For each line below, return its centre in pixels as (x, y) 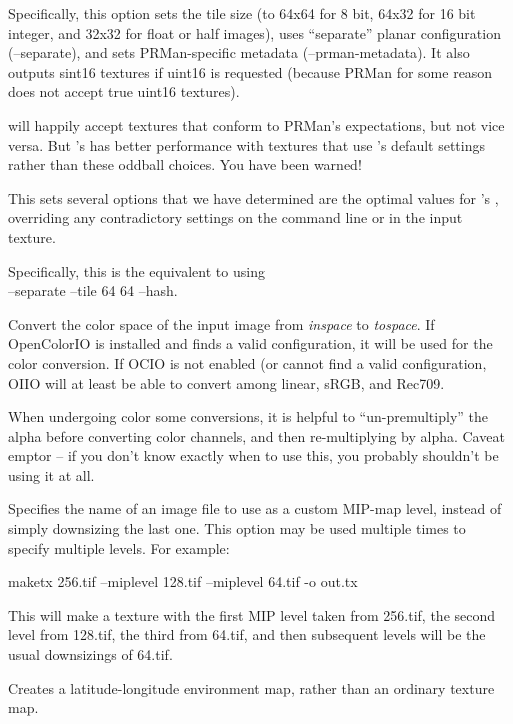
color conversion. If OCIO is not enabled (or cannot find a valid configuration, (247, 362)
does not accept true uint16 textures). (124, 91)
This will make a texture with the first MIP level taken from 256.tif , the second (252, 614)
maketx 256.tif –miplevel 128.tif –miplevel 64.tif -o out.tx (183, 581)
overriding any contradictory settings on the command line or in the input (235, 217)
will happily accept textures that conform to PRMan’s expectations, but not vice (256, 124)
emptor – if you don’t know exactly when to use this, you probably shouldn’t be (253, 455)
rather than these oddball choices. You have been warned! (185, 164)
